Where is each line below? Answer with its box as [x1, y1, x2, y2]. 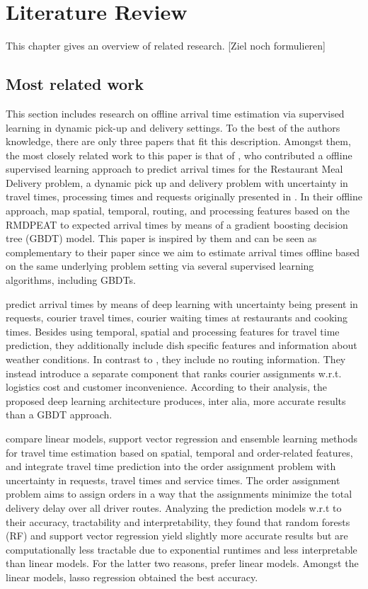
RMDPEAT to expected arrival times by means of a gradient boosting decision [6, 217, 348, 231]
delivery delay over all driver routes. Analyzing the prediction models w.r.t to [6, 500, 342, 515]
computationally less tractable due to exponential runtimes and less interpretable [6, 542, 357, 556]
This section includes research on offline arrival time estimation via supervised [6, 105, 345, 120]
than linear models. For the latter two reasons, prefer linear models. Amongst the [6, 556, 359, 571]
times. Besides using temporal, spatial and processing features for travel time [6, 324, 340, 338]
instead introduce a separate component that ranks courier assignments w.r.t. [6, 365, 342, 380]
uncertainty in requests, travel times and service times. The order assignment [6, 472, 340, 487]
